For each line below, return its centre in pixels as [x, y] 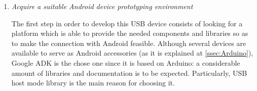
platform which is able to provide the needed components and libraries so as [130, 33]
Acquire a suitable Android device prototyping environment [102, 6]
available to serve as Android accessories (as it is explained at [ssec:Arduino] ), [132, 53]
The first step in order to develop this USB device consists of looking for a [127, 23]
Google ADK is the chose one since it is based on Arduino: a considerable [126, 62]
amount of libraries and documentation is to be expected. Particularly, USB [129, 73]
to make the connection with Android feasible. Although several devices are [129, 43]
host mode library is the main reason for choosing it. [93, 83]
